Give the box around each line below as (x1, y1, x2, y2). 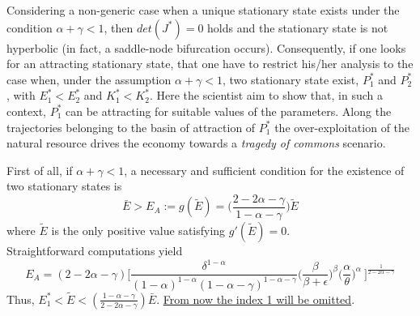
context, (6, 102, 46, 119)
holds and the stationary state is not (207, 19, 388, 36)
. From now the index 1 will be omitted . (156, 290, 355, 307)
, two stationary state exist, (222, 70, 359, 88)
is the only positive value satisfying (51, 222, 226, 238)
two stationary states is (6, 177, 122, 194)
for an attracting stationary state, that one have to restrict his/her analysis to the (6, 55, 414, 72)
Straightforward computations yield (6, 242, 183, 258)
